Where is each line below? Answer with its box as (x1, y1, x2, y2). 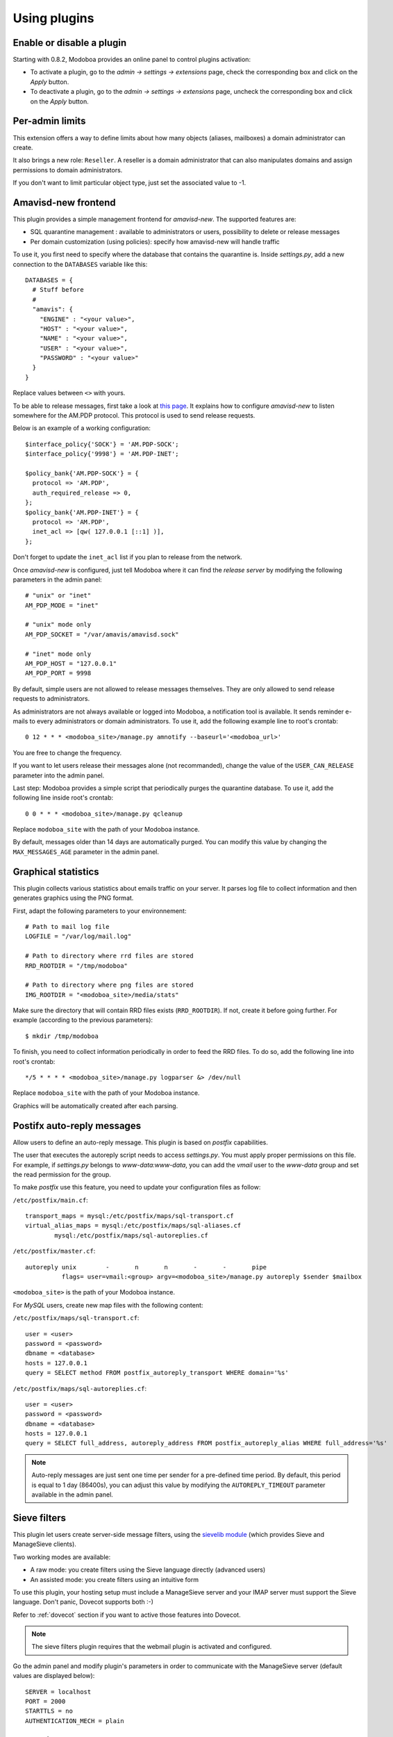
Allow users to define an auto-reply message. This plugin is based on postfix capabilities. (12, 1138, 269, 1146)
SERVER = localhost (25, 1688, 92, 1695)
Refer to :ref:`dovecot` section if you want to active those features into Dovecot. (12, 1611, 241, 1619)
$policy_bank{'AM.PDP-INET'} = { (25, 508, 139, 516)
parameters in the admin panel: (12, 575, 102, 584)
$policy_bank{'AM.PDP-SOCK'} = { (25, 469, 139, 477)
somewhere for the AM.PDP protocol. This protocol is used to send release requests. (12, 411, 256, 420)
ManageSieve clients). (12, 1540, 76, 1549)
